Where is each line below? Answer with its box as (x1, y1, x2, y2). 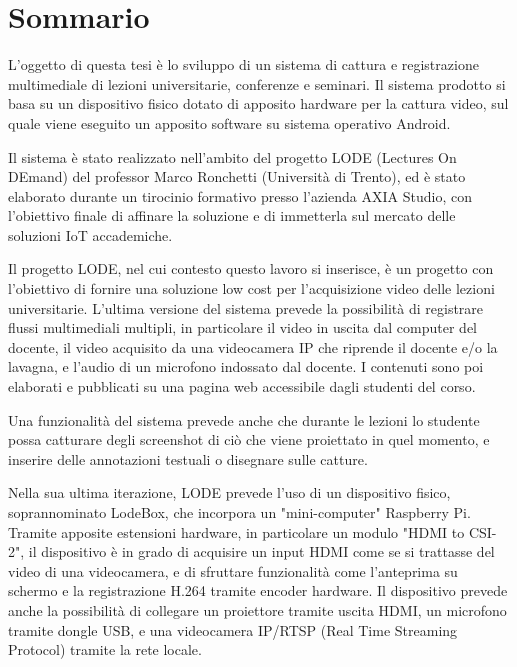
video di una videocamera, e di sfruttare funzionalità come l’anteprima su (8, 560, 458, 581)
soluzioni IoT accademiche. (8, 224, 173, 245)
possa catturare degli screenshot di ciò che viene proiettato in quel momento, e (8, 429, 490, 450)
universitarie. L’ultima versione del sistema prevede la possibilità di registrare (8, 297, 484, 318)
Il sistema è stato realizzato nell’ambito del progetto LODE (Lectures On (8, 146, 457, 167)
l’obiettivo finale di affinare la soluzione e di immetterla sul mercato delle (8, 205, 456, 226)
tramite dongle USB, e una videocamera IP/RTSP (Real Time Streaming (8, 619, 458, 640)
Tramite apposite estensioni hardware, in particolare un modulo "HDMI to (8, 521, 465, 542)
